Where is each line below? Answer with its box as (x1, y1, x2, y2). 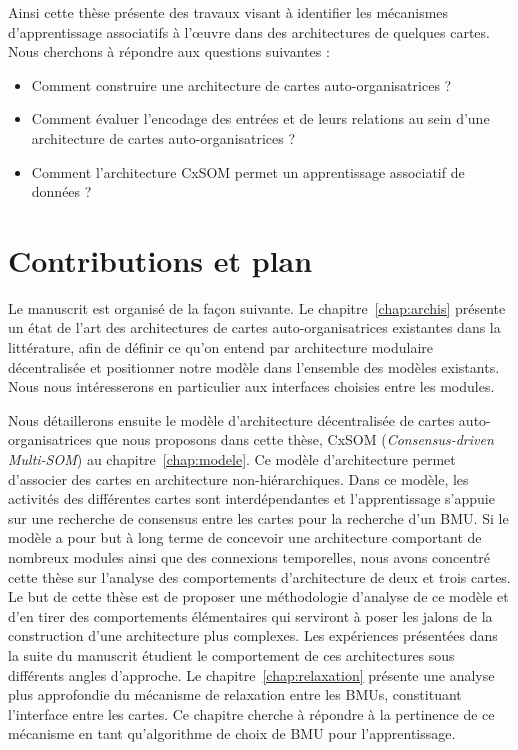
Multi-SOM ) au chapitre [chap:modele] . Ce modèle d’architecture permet (8, 449, 456, 470)
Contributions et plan (8, 239, 313, 280)
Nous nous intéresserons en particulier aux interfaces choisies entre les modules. (8, 376, 495, 397)
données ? (31, 181, 92, 202)
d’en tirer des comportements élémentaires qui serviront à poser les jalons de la (8, 605, 493, 626)
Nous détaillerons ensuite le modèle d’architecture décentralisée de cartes (8, 409, 455, 430)
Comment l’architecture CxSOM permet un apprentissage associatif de (31, 161, 465, 182)
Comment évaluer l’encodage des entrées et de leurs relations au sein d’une (31, 108, 490, 129)
